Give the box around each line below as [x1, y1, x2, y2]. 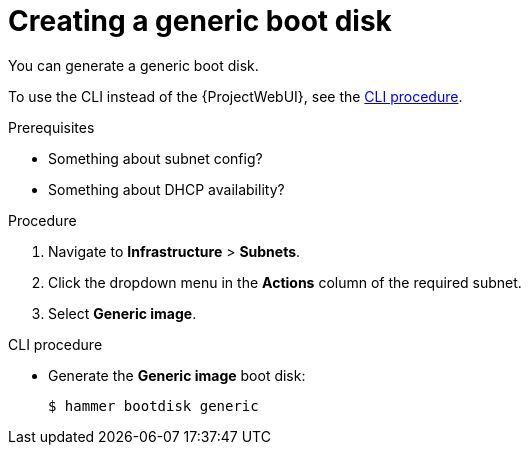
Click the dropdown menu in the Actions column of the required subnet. [48, 273, 522, 291]
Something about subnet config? [48, 149, 263, 167]
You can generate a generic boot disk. [8, 56, 259, 74]
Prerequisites [8, 118, 95, 136]
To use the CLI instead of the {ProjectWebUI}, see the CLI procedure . [8, 87, 463, 105]
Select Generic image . [48, 304, 197, 322]
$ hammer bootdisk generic [48, 397, 259, 414]
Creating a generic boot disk [8, 4, 392, 38]
